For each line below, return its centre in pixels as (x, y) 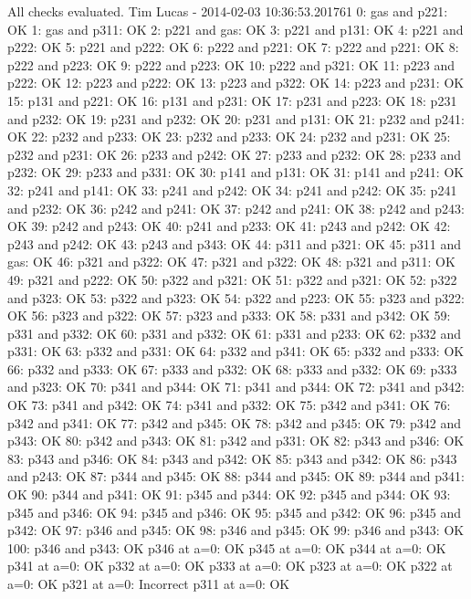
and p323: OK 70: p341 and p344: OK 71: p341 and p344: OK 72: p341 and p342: (236, 387)
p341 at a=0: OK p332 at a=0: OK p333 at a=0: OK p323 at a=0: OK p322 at (230, 566)
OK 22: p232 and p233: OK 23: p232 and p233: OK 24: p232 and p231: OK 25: (229, 137)
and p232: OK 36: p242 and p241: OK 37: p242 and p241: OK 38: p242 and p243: (236, 208)
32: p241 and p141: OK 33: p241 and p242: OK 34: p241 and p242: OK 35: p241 (232, 189)
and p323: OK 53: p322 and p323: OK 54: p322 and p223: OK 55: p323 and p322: (236, 297)
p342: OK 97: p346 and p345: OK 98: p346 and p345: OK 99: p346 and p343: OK (236, 530)
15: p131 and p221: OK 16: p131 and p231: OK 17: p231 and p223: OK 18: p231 (232, 100)
